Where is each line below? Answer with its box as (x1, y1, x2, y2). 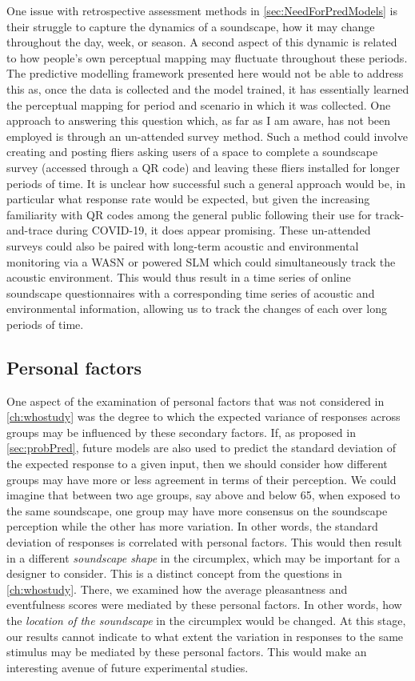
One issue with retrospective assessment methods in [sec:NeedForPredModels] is (6, 2, 398, 18)
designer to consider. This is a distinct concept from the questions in (6, 565, 342, 582)
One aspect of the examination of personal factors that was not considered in (6, 392, 385, 409)
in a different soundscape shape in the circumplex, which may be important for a (6, 549, 401, 566)
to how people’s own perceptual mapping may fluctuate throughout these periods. (6, 49, 408, 66)
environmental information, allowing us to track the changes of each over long (6, 300, 387, 317)
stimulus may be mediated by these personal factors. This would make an (6, 643, 367, 660)
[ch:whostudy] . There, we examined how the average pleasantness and (6, 580, 348, 597)
